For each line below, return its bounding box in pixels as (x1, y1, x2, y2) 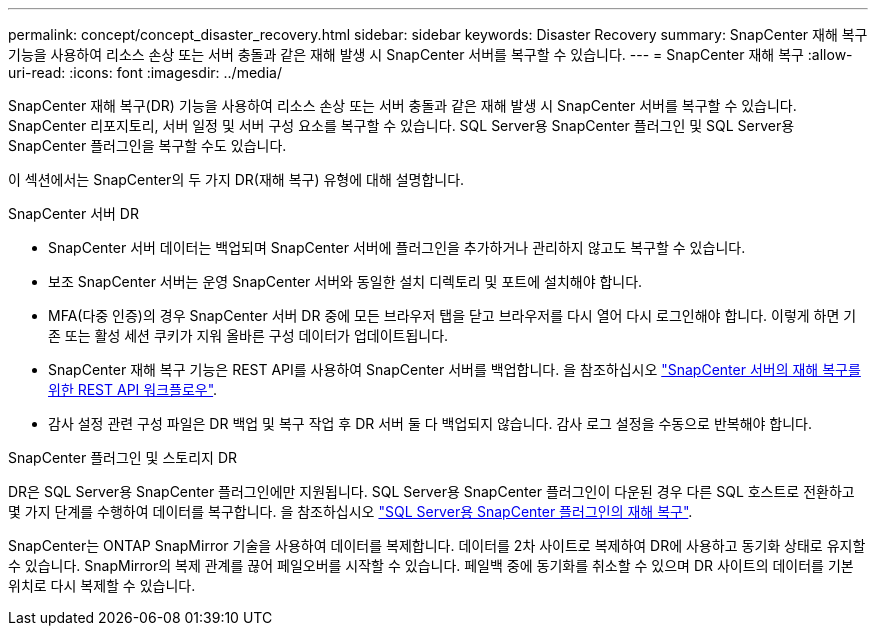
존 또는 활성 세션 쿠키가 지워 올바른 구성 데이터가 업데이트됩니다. (48, 327, 449, 344)
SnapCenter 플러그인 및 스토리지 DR (8, 449, 238, 466)
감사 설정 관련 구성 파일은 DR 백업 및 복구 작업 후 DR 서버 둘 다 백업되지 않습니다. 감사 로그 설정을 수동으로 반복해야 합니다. (48, 415, 813, 432)
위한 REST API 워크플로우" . (48, 381, 218, 398)
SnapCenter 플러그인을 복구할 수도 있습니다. (8, 137, 287, 154)
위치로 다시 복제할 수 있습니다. (8, 577, 196, 594)
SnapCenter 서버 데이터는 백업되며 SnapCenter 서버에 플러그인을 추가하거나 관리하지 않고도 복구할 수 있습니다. (48, 239, 746, 256)
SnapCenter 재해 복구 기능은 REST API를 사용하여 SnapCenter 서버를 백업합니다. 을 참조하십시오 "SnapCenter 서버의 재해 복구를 (48, 361, 861, 378)
